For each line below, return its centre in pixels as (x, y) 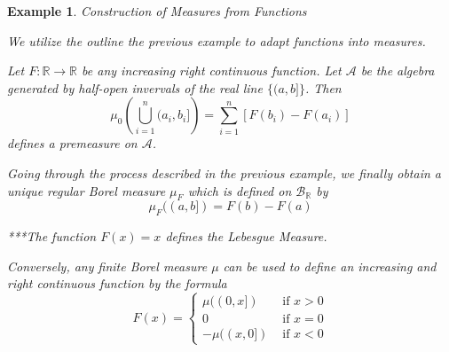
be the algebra (398, 70)
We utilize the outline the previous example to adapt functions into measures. (217, 40)
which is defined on (240, 190)
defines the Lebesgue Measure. (246, 236)
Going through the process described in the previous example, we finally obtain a (224, 172)
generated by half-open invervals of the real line (135, 87)
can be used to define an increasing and (330, 266)
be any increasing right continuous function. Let (212, 70)
